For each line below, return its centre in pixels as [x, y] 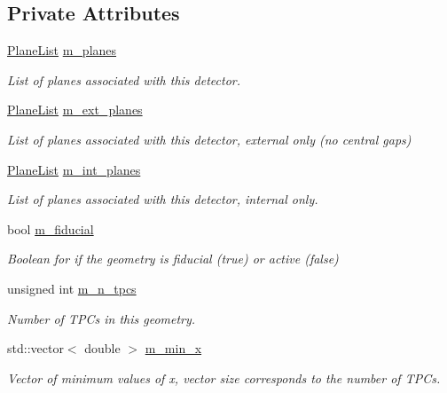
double [102, 348]
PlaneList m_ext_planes [75, 110]
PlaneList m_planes [62, 50]
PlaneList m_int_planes [74, 169]
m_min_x [173, 348]
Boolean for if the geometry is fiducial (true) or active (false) [173, 259]
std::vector [35, 348]
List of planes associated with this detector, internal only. [163, 199]
